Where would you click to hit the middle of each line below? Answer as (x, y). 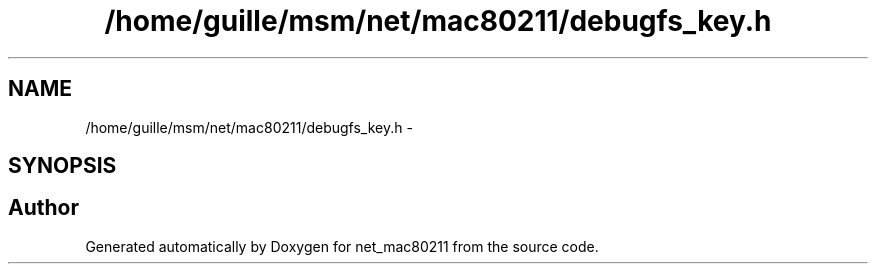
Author (43, 208)
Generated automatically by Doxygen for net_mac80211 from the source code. (342, 246)
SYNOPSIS (62, 166)
